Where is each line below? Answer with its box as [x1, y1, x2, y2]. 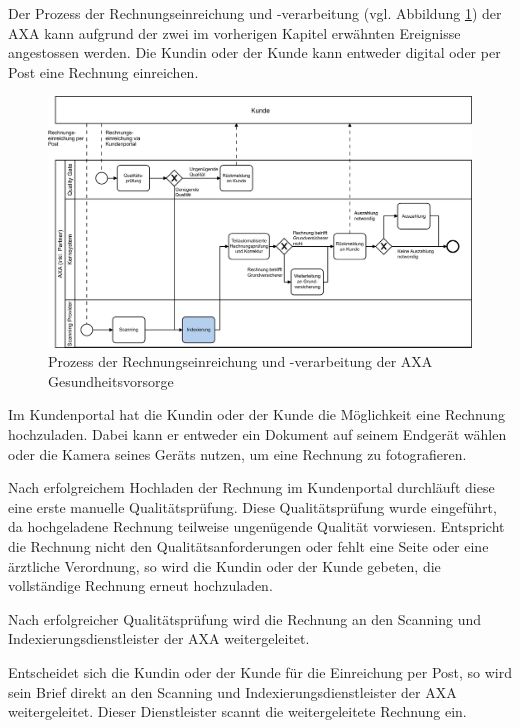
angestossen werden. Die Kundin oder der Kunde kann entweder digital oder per [8, 42, 501, 63]
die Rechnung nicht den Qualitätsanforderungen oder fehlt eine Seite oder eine [8, 536, 489, 557]
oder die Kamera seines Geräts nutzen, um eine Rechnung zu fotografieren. [8, 443, 467, 464]
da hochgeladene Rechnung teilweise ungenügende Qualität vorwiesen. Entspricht [8, 516, 505, 537]
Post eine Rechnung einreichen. [8, 61, 199, 82]
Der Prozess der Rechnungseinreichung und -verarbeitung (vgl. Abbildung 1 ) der [8, 3, 502, 23]
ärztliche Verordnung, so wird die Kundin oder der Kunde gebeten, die [8, 555, 441, 576]
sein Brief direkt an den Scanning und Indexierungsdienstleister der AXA [8, 681, 457, 702]
